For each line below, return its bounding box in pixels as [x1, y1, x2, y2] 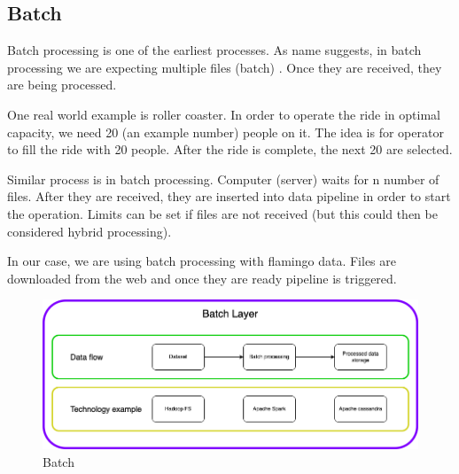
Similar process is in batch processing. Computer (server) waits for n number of [7, 169, 440, 188]
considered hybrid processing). [7, 221, 172, 240]
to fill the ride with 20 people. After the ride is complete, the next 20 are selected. [7, 140, 453, 159]
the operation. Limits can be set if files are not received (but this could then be [7, 204, 438, 222]
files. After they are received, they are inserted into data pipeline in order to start [7, 187, 451, 206]
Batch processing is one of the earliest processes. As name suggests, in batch [7, 41, 422, 59]
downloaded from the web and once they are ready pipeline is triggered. [7, 268, 397, 287]
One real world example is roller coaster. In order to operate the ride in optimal [7, 105, 440, 123]
